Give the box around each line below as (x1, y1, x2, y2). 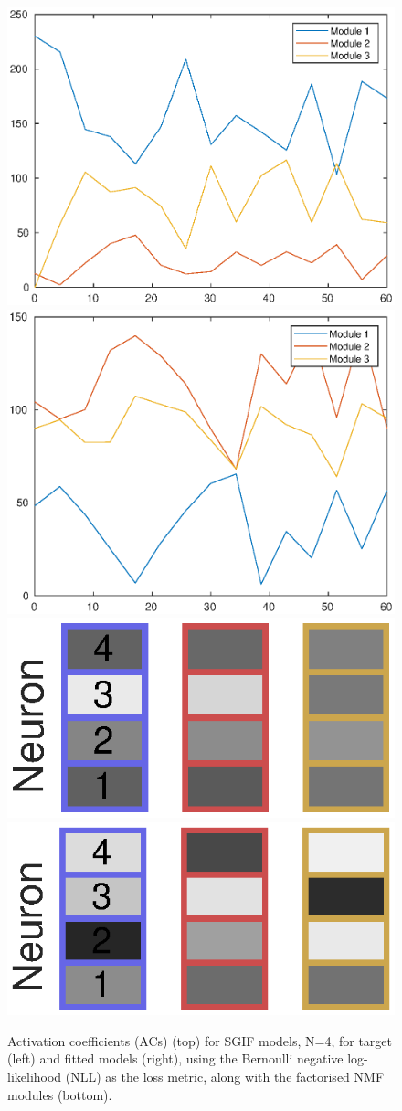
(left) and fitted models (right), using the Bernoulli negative (7, 1049, 344, 1068)
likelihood (7, 1067, 62, 1086)
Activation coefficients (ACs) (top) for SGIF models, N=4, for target (7, 1031, 393, 1050)
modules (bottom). (7, 1085, 112, 1104)
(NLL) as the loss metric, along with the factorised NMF (65, 1067, 385, 1086)
